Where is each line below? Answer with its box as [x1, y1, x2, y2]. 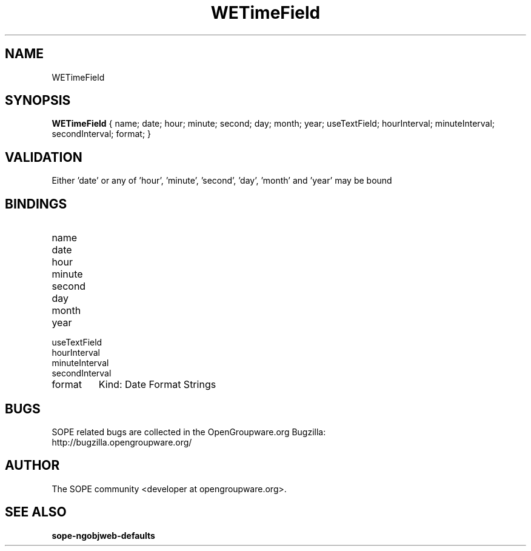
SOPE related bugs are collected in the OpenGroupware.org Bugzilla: [52, 426, 326, 437]
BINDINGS [5, 196, 67, 212]
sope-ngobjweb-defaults [52, 530, 155, 541]
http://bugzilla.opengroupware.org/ [52, 436, 192, 447]
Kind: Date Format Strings [98, 378, 216, 391]
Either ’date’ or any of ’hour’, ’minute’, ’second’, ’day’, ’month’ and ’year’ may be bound [52, 175, 392, 186]
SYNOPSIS [5, 93, 71, 109]
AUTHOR [5, 458, 60, 473]
